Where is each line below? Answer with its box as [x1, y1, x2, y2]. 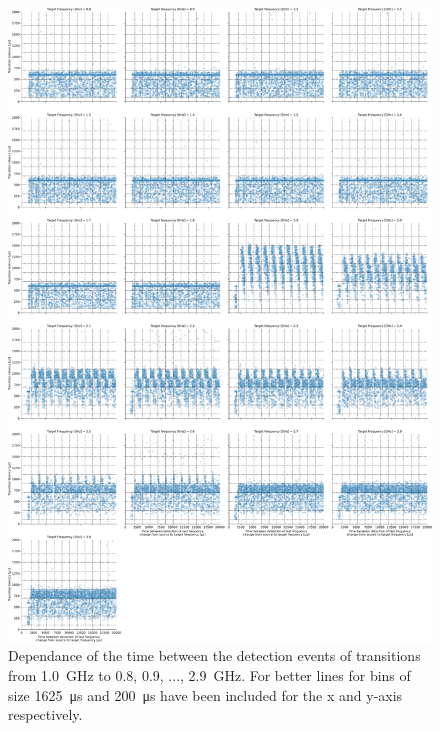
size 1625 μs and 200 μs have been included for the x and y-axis [8, 684, 403, 705]
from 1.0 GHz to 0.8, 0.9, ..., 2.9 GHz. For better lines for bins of [8, 665, 411, 686]
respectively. [8, 704, 83, 725]
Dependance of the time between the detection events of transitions [8, 645, 421, 666]
